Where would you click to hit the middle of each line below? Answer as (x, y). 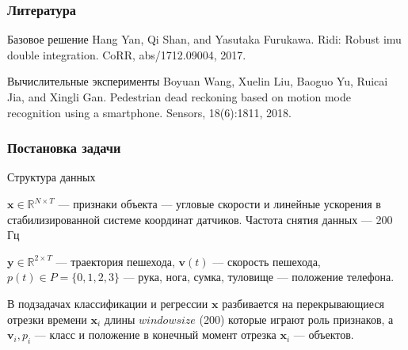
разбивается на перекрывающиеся (303, 303)
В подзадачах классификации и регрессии (108, 303)
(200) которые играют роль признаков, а (296, 319)
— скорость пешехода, (267, 261)
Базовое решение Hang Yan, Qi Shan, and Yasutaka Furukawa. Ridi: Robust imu (204, 39)
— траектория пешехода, (115, 261)
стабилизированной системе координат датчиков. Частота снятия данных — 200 (200, 219)
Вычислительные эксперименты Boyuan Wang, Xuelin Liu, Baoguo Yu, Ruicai (198, 81)
